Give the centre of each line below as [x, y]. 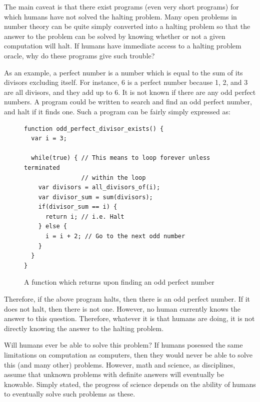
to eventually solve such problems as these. [70, 394]
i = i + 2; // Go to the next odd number [115, 236]
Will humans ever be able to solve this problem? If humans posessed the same [123, 345]
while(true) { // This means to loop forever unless [121, 158]
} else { [52, 226]
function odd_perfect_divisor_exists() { [94, 129]
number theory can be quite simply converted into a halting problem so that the [127, 26]
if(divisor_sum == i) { [78, 207]
